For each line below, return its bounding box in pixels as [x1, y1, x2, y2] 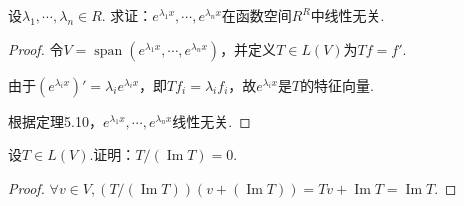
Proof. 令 [8, 38, 64, 59]
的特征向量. [300, 74, 375, 95]
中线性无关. [310, 5, 385, 25]
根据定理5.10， [8, 110, 103, 131]
